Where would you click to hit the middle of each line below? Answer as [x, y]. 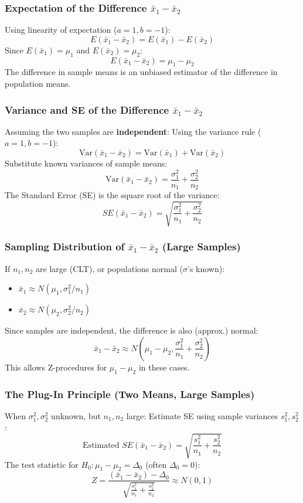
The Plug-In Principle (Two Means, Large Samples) [130, 394]
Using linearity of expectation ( [61, 30]
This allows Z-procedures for [56, 367]
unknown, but [76, 415]
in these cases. [164, 367]
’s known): [206, 268]
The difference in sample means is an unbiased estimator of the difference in [141, 72]
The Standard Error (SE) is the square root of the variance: [112, 195]
